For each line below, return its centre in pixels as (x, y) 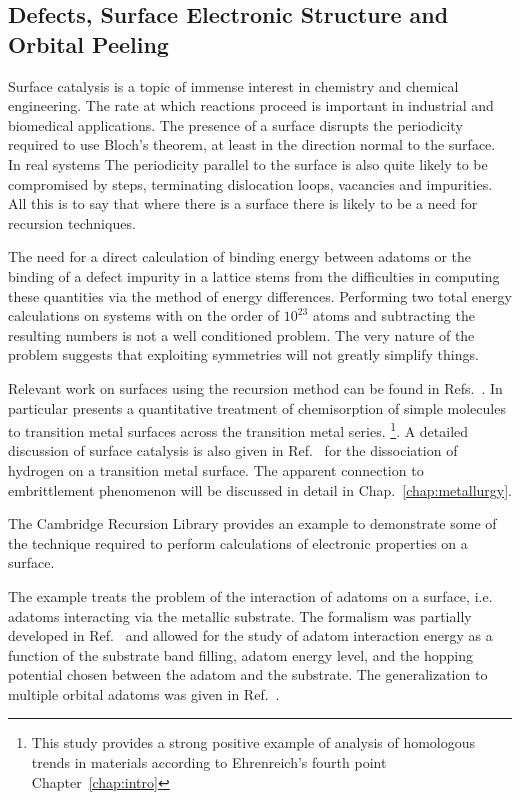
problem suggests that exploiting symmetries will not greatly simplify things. (243, 354)
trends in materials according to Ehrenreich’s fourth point (209, 762)
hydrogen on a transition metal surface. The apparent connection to (216, 469)
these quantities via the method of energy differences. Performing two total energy (260, 295)
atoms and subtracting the (393, 315)
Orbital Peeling (88, 43)
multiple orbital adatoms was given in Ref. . (144, 693)
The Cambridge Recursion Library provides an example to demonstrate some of (252, 523)
